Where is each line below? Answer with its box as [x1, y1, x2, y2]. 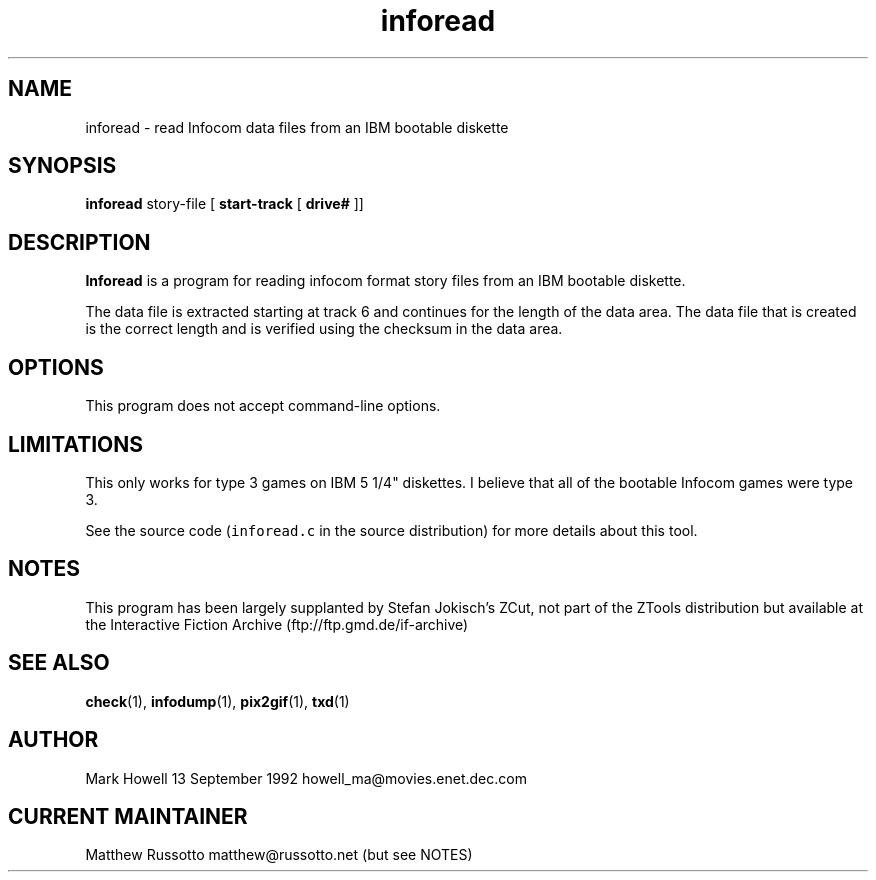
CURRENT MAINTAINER [8, 803, 248, 829]
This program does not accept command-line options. [85, 397, 441, 415]
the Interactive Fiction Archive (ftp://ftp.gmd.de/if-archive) [85, 615, 469, 633]
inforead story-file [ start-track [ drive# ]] [85, 195, 364, 213]
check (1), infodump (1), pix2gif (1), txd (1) [85, 692, 350, 710]
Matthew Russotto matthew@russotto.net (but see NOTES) [85, 846, 473, 864]
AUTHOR [8, 727, 99, 753]
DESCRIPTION [8, 229, 151, 255]
